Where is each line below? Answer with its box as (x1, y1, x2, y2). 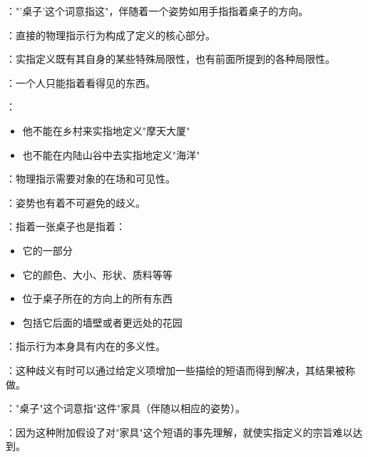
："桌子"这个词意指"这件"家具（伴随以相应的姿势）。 (6, 401, 245, 416)
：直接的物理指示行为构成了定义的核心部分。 (6, 27, 215, 42)
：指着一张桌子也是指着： (6, 219, 126, 234)
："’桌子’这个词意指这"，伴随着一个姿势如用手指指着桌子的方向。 (6, 4, 309, 18)
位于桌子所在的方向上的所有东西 (22, 291, 173, 306)
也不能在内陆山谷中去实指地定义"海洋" (22, 147, 200, 162)
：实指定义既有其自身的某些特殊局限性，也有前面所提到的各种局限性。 (6, 51, 335, 66)
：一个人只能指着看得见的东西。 (6, 75, 155, 90)
